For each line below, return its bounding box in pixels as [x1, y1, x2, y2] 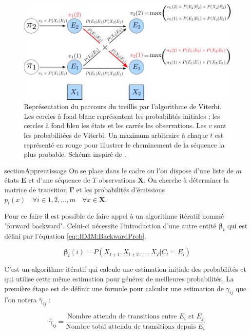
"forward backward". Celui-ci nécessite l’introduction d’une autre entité [4, 220, 216, 230]
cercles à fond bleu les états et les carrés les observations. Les [24, 120, 207, 130]
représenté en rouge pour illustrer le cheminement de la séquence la [24, 139, 225, 149]
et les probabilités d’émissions [76, 184, 165, 194]
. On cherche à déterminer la [143, 175, 229, 185]
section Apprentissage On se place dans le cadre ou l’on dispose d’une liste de [4, 165, 234, 175]
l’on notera [4, 295, 37, 305]
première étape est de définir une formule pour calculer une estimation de [4, 283, 224, 293]
